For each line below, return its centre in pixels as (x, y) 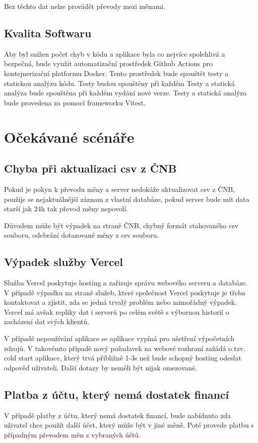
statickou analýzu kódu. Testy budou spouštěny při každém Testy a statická (120, 83)
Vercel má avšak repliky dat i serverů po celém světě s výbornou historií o (117, 311)
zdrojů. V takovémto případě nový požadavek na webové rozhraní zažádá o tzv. (125, 348)
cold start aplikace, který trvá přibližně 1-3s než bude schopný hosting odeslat (123, 358)
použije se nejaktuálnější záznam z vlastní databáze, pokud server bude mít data (127, 199)
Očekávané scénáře (69, 136)
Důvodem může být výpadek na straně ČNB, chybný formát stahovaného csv (121, 225)
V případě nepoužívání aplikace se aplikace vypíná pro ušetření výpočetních (119, 338)
